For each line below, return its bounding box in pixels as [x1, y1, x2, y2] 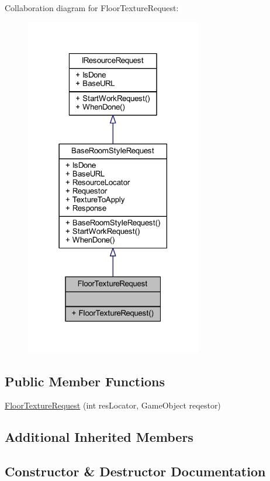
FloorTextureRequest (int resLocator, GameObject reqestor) [5, 399, 221, 411]
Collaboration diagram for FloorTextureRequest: [5, 2, 179, 13]
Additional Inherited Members [5, 428, 193, 446]
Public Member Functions [5, 372, 165, 390]
